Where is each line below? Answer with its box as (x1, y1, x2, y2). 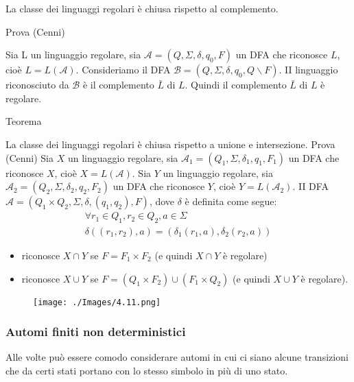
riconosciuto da (5, 77, 69, 92)
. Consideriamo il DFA (75, 62, 171, 77)
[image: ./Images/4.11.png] (33, 297, 161, 307)
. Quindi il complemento (185, 77, 287, 92)
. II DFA (292, 179, 329, 193)
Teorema (5, 114, 42, 128)
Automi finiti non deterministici (5, 323, 186, 340)
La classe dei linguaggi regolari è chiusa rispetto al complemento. (5, 1, 279, 15)
